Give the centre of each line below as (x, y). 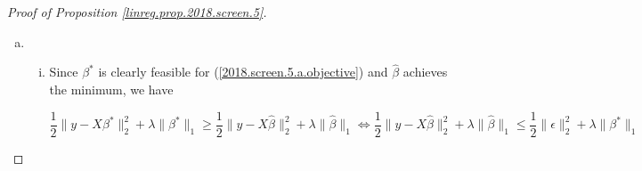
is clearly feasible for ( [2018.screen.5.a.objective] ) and (243, 72)
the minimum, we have (111, 89)
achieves (425, 72)
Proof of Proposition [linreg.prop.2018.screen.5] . (137, 12)
